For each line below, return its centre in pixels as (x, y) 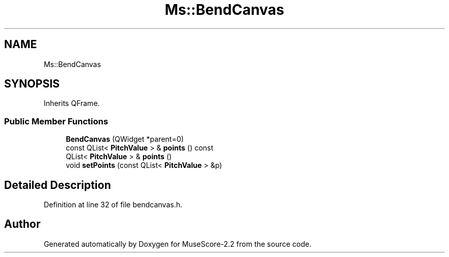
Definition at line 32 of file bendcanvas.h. (113, 205)
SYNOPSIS (32, 84)
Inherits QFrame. (72, 103)
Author (22, 224)
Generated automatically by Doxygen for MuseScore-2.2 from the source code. (178, 244)
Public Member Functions (56, 121)
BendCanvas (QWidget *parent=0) (125, 139)
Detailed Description (58, 185)
